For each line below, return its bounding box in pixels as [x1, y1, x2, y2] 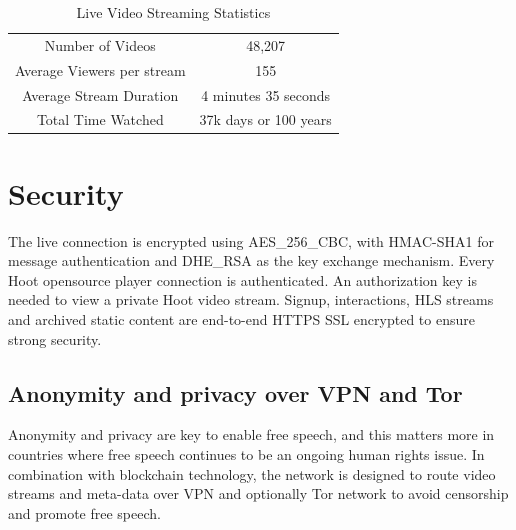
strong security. [8, 328, 102, 349]
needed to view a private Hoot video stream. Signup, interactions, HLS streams [8, 289, 494, 310]
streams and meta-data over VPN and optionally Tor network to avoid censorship [8, 483, 509, 504]
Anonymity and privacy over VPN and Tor [8, 377, 463, 408]
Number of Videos [44, 34, 156, 55]
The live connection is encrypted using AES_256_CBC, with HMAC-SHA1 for [8, 230, 494, 251]
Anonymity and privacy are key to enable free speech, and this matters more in [8, 424, 495, 445]
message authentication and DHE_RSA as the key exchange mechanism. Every [8, 250, 495, 271]
